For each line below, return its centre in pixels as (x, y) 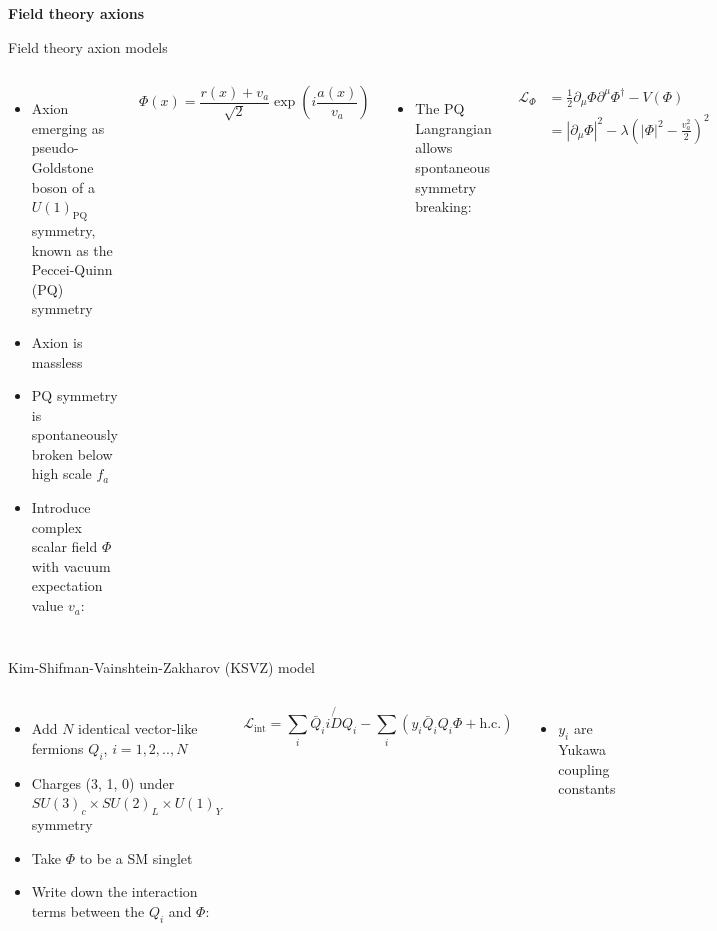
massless (57, 361)
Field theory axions (76, 13)
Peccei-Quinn (72, 269)
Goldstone (62, 166)
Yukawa (582, 749)
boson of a (63, 186)
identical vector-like (138, 728)
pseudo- (55, 147)
